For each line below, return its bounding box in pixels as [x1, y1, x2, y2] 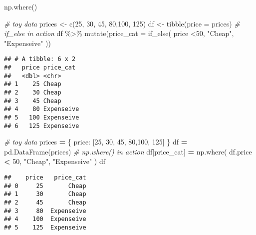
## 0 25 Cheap [4, 182, 86, 189]
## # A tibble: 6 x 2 [4, 55, 76, 63]
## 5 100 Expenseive [4, 113, 79, 121]
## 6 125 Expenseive [4, 122, 79, 129]
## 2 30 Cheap [4, 89, 61, 96]
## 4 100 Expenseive [4, 215, 86, 223]
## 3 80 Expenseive [4, 207, 86, 214]
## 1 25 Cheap [4, 80, 61, 88]
